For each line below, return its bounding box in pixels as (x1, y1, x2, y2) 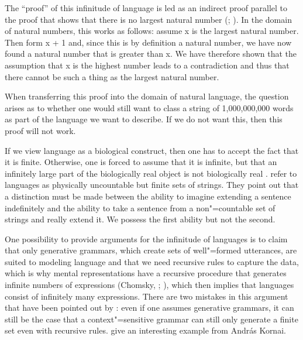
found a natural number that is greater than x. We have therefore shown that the (5, 47, 297, 60)
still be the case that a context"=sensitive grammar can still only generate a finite (5, 312, 298, 325)
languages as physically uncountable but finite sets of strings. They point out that (5, 178, 299, 191)
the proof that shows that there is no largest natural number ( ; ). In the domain (5, 13, 292, 25)
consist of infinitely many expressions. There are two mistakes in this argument (5, 290, 288, 302)
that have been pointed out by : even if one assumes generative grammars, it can (5, 301, 294, 314)
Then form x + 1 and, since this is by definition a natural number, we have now (5, 36, 292, 48)
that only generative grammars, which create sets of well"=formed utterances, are (5, 244, 297, 256)
